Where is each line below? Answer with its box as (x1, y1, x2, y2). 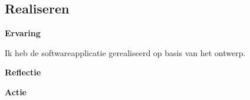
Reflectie (5, 66, 41, 78)
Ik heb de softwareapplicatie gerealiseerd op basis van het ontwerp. (5, 46, 246, 58)
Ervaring (5, 27, 41, 39)
